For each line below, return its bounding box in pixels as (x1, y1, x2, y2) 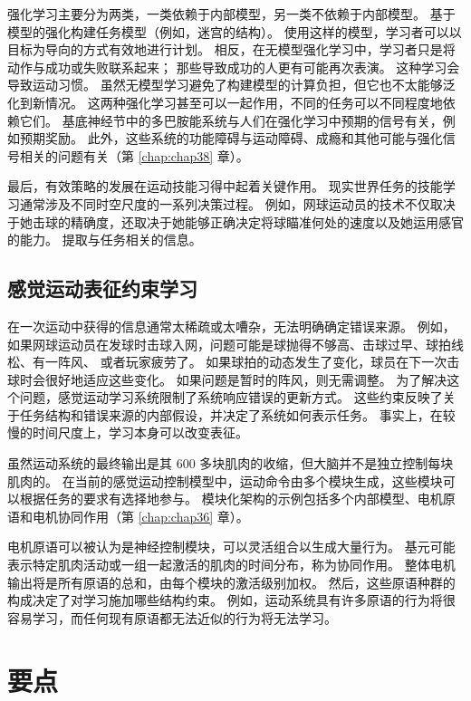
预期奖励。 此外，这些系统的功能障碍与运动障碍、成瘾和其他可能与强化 (19, 129, 443, 148)
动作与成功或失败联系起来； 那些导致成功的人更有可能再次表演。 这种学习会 (7, 57, 460, 76)
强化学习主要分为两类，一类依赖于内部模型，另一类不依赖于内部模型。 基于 (7, 5, 456, 23)
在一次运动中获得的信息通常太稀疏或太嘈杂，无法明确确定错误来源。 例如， (7, 316, 456, 335)
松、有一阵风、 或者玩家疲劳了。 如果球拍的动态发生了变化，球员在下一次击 (7, 352, 460, 371)
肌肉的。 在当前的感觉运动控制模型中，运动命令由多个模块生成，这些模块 (7, 471, 443, 490)
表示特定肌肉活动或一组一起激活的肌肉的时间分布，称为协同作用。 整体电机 (7, 555, 456, 574)
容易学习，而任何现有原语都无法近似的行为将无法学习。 (7, 608, 337, 627)
